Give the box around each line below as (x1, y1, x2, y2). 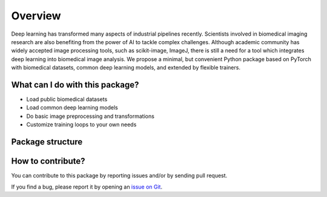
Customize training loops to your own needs (26, 121, 137, 128)
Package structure (11, 137, 83, 147)
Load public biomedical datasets (26, 95, 108, 103)
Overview (11, 9, 61, 22)
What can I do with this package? (11, 79, 139, 90)
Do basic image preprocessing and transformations (26, 112, 154, 120)
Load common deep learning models (26, 104, 118, 111)
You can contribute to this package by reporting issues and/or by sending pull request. (11, 172, 228, 179)
